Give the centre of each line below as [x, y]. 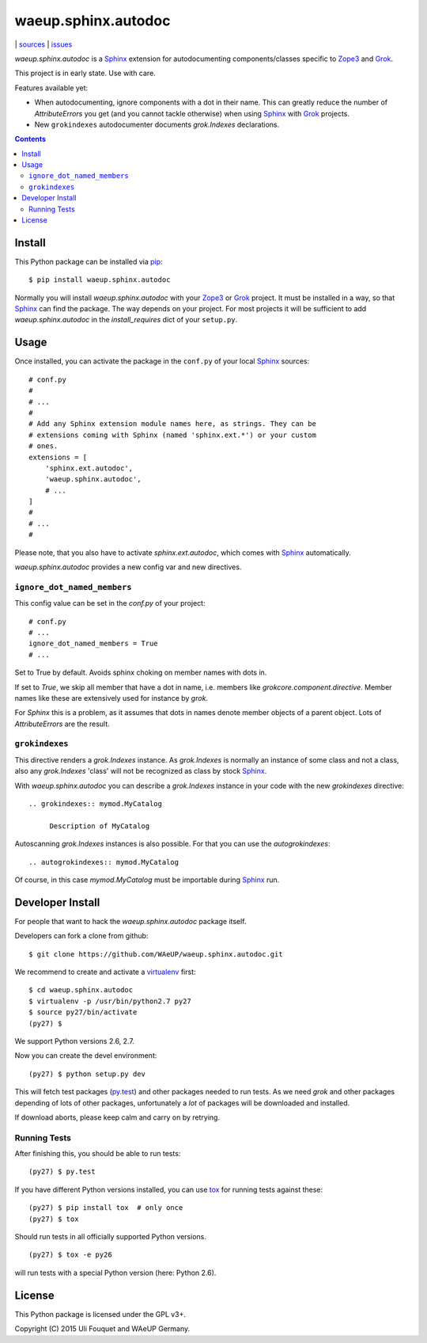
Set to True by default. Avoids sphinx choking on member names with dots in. [141, 672]
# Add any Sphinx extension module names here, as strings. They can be [172, 424]
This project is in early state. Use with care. [85, 73]
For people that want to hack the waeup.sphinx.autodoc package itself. [130, 921]
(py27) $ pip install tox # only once [106, 1208]
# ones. [43, 446]
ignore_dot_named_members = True [93, 644]
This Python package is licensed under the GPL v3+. [100, 1314]
